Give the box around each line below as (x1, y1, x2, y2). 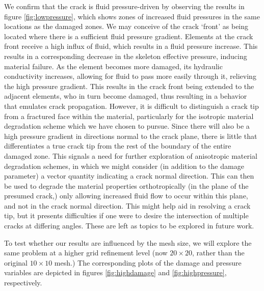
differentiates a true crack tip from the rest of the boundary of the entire (4, 140, 231, 151)
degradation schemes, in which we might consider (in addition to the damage (4, 160, 244, 171)
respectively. (4, 277, 42, 288)
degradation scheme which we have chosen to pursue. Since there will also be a (4, 121, 250, 131)
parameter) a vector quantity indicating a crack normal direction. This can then (4, 170, 254, 181)
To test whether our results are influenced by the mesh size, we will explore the (4, 237, 252, 248)
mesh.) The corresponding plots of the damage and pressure (54, 257, 242, 268)
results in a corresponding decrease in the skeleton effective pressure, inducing (4, 50, 247, 61)
